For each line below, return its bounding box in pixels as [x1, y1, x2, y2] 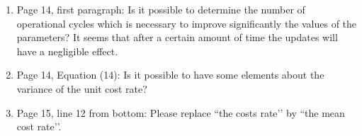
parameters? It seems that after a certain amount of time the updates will [16, 30, 338, 45]
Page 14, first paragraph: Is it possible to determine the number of [16, 2, 305, 16]
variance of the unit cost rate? [16, 81, 147, 96]
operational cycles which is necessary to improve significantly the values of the [16, 16, 357, 30]
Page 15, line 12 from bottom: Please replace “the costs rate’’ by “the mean [16, 105, 345, 120]
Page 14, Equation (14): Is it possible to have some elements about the [16, 67, 324, 82]
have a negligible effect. [16, 43, 118, 58]
